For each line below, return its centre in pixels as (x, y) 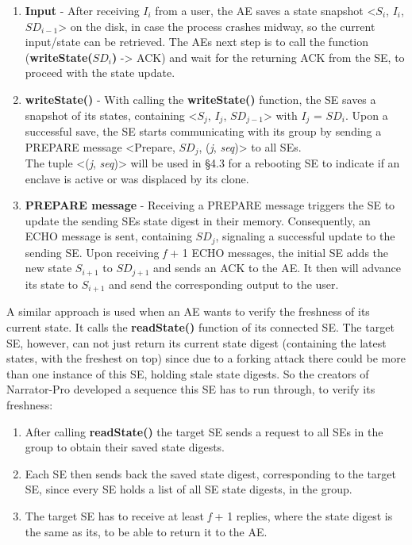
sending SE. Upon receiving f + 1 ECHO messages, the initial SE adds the (207, 252)
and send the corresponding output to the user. (224, 284)
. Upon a (366, 115)
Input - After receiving (82, 10)
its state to (52, 284)
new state (48, 268)
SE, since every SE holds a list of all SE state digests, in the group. (189, 489)
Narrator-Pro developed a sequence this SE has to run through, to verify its (191, 389)
